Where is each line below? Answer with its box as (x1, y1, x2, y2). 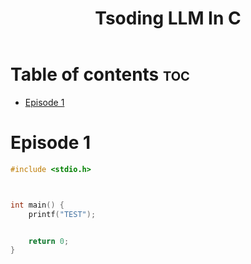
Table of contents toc (10, 63, 190, 86)
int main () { (10, 200, 65, 210)
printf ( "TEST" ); (28, 209, 97, 219)
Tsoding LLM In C (94, 7, 242, 30)
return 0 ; (28, 236, 70, 246)
